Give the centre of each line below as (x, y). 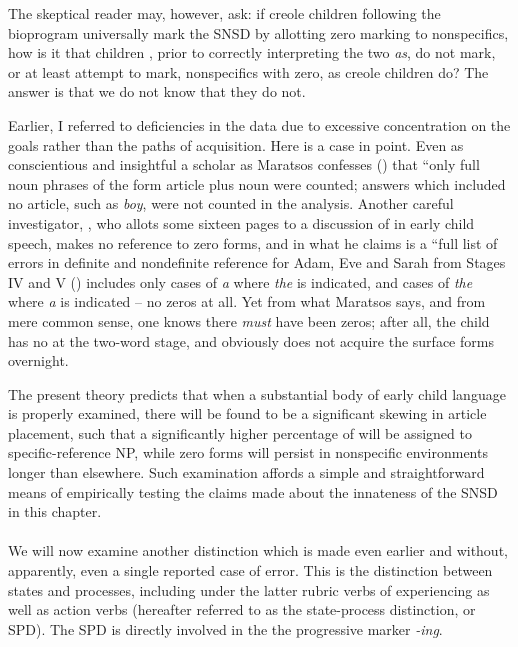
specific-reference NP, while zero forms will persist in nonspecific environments (248, 452)
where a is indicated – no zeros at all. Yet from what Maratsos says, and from (247, 301)
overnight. (38, 360)
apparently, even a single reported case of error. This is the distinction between (250, 570)
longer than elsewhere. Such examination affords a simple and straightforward (246, 472)
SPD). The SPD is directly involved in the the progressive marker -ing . (225, 628)
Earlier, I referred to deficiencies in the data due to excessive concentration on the (259, 124)
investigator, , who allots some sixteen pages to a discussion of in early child (241, 222)
